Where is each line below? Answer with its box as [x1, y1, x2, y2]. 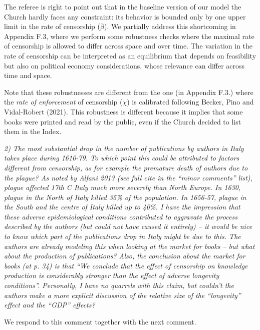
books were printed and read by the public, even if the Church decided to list [4, 116, 241, 126]
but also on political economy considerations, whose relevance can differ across [4, 60, 245, 70]
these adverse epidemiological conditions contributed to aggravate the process [4, 211, 237, 221]
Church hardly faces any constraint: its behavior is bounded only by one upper [4, 11, 246, 21]
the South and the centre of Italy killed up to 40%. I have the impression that [4, 201, 240, 212]
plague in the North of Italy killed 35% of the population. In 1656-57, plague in [4, 191, 246, 202]
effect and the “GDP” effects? [4, 299, 95, 310]
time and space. [4, 70, 52, 80]
